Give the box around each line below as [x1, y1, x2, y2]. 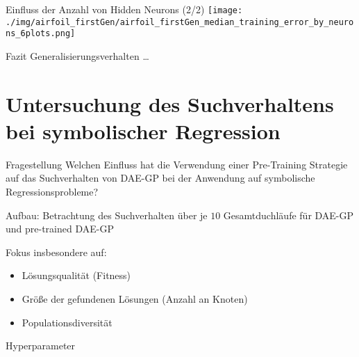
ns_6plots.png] [6, 29, 76, 39]
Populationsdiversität [22, 315, 112, 329]
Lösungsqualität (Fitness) [22, 268, 131, 283]
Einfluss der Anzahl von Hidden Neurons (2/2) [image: [6, 2, 243, 16]
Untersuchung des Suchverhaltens [6, 89, 334, 118]
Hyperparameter [6, 338, 76, 353]
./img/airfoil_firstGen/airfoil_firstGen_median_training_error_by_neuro [6, 17, 354, 27]
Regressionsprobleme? [6, 184, 99, 199]
